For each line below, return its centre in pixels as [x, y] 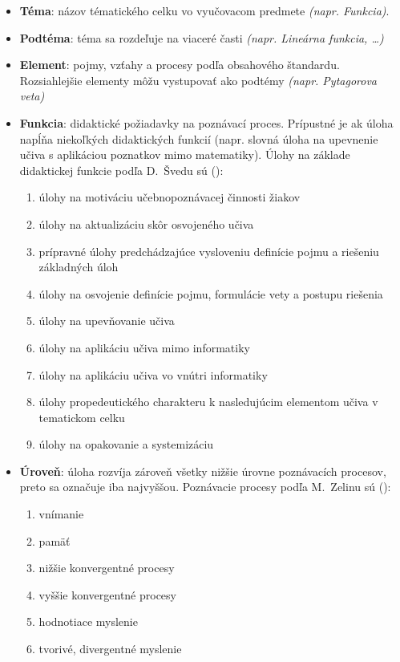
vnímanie [61, 514]
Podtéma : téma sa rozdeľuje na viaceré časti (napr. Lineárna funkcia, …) [202, 37]
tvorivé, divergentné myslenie [110, 649]
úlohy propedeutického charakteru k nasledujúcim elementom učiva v [208, 402]
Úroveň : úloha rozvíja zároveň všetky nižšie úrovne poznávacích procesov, [203, 471]
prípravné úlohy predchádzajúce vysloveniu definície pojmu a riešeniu [209, 251]
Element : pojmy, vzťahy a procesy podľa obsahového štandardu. [180, 65]
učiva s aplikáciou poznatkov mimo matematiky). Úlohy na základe [185, 154]
